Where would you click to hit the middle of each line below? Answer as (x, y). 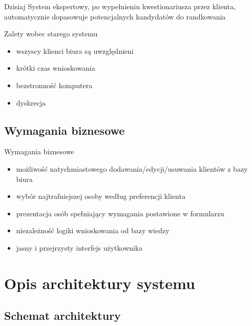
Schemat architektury (62, 315)
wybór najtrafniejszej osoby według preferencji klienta (101, 196)
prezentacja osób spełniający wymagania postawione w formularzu (120, 213)
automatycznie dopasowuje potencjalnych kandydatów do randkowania (115, 16)
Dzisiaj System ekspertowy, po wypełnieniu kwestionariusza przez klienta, (120, 6)
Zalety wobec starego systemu (51, 34)
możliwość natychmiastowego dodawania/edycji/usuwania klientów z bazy (132, 168)
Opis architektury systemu (100, 283)
